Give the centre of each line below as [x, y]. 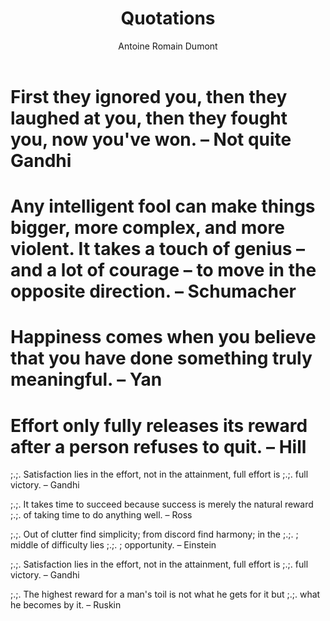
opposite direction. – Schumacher [153, 291]
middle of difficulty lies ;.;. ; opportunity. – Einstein [113, 545]
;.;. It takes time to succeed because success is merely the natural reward [162, 504]
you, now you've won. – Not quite [151, 139]
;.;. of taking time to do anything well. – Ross [101, 515]
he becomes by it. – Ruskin [66, 605]
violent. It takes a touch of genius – [158, 249]
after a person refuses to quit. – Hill [158, 446]
